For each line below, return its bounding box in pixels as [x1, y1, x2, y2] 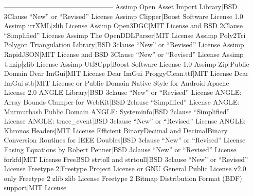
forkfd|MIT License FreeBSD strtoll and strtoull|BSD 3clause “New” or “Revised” [4, 154, 248, 164]
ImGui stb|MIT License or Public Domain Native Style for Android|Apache [4, 77, 229, 88]
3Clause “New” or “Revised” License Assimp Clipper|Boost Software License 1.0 [4, 11, 243, 21]
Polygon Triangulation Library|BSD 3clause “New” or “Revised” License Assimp [4, 39, 244, 50]
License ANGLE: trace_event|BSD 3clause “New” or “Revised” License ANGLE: [4, 116, 246, 126]
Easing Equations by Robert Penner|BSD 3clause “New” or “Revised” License [4, 144, 236, 154]
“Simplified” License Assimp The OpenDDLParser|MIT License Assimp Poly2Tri [4, 30, 246, 40]
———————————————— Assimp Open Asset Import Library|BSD [4, 1, 237, 11]
